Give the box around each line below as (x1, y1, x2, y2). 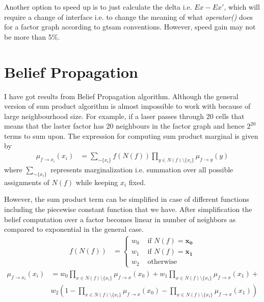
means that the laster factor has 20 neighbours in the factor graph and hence (4, 120, 245, 131)
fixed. (128, 176, 146, 187)
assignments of (4, 176, 49, 187)
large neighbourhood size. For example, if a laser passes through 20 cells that (4, 110, 245, 121)
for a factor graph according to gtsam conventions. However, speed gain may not (4, 21, 256, 32)
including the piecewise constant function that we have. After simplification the (4, 203, 252, 214)
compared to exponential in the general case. (4, 224, 144, 234)
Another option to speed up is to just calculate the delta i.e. (4, 2, 192, 12)
